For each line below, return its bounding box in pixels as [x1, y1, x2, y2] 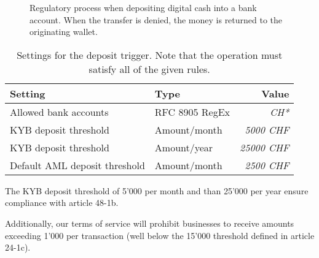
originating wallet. [30, 25, 98, 38]
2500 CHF [245, 157, 289, 172]
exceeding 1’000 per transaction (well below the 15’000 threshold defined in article [5, 229, 315, 241]
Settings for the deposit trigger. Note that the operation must [17, 47, 283, 62]
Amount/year [154, 140, 213, 154]
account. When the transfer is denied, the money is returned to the [30, 13, 283, 26]
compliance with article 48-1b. [5, 196, 119, 209]
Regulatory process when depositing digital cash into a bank [30, 1, 257, 13]
